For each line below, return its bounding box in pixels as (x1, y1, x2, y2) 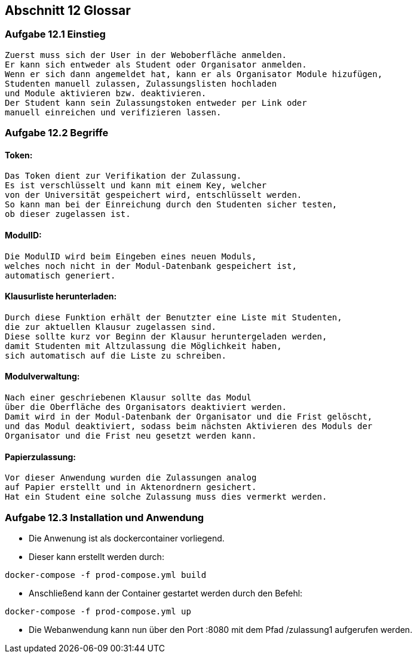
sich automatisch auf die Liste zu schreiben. (5, 350, 226, 360)
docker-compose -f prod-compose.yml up (5, 607, 191, 617)
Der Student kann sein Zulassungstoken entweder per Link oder (5, 97, 307, 108)
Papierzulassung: (5, 451, 76, 462)
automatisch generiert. (5, 270, 116, 280)
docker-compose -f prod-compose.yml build (5, 570, 207, 580)
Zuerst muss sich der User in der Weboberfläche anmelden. (5, 50, 287, 60)
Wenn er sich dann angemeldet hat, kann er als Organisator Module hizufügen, (5, 69, 383, 79)
